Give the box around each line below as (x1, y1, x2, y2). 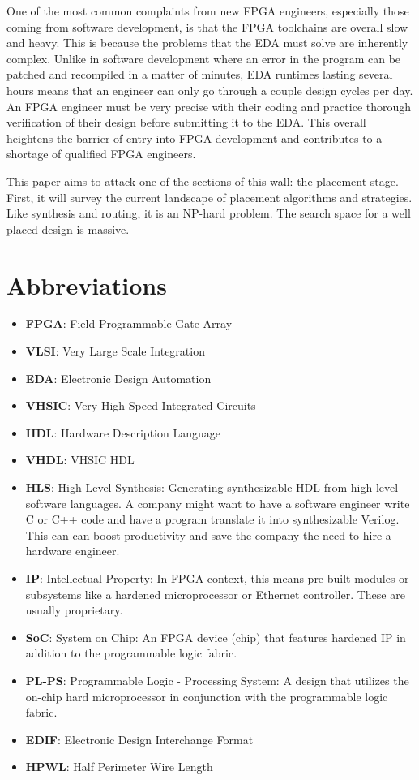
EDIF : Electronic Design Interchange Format (25, 730, 254, 748)
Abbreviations (6, 268, 167, 301)
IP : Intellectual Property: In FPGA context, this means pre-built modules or (25, 569, 409, 586)
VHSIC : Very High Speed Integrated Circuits (25, 397, 256, 414)
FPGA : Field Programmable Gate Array (25, 315, 233, 332)
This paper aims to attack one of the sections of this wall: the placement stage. (6, 172, 399, 189)
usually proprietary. (25, 601, 123, 618)
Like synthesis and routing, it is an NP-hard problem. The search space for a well (6, 205, 411, 222)
